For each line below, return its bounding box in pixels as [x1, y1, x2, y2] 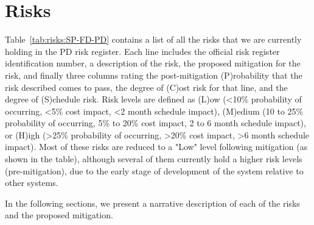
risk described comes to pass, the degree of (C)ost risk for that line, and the [5, 80, 288, 93]
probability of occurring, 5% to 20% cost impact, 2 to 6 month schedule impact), [5, 116, 306, 129]
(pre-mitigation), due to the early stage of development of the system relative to [5, 164, 304, 177]
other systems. [5, 176, 58, 189]
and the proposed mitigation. [5, 209, 113, 221]
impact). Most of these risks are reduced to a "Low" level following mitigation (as [5, 140, 308, 153]
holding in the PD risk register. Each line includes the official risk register [5, 45, 280, 57]
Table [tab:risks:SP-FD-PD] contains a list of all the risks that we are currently [5, 33, 302, 46]
